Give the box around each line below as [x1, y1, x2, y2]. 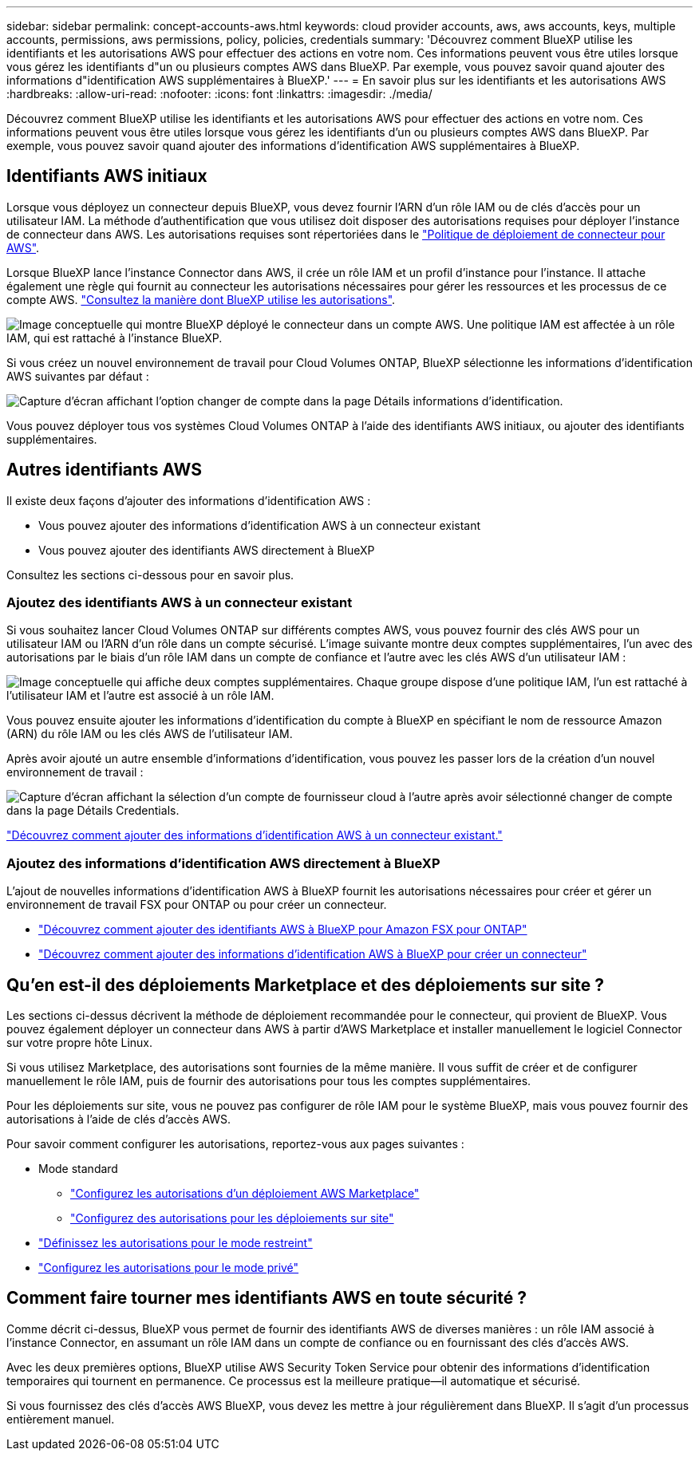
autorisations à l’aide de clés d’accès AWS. [6, 1112, 231, 1127]
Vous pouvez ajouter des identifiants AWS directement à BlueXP [38, 543, 375, 557]
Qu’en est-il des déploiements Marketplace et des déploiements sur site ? [6, 974, 604, 995]
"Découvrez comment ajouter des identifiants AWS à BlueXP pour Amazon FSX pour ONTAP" [38, 922, 527, 937]
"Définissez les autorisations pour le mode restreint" [38, 1236, 313, 1250]
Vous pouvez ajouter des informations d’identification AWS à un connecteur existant [38, 518, 481, 532]
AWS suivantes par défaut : [6, 369, 149, 383]
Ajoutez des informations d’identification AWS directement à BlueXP [6, 855, 440, 871]
